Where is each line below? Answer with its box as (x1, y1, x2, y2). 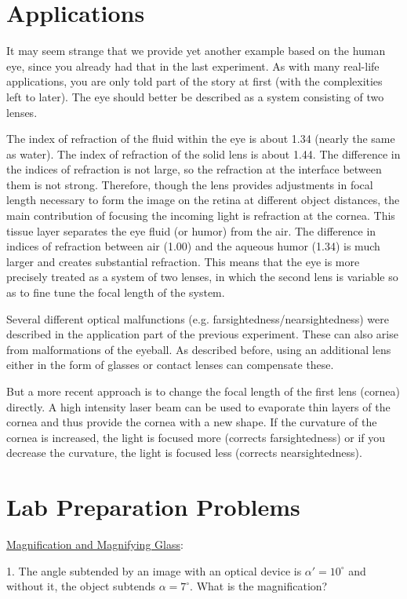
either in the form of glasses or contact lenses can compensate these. (6, 356, 334, 373)
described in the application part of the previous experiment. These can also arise (6, 326, 398, 342)
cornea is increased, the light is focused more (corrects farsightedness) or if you (6, 429, 386, 445)
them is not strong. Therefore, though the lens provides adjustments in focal (6, 176, 373, 192)
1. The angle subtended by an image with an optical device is (6, 562, 302, 579)
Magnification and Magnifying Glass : (6, 536, 184, 553)
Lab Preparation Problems (6, 491, 300, 523)
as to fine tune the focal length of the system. (6, 284, 225, 301)
